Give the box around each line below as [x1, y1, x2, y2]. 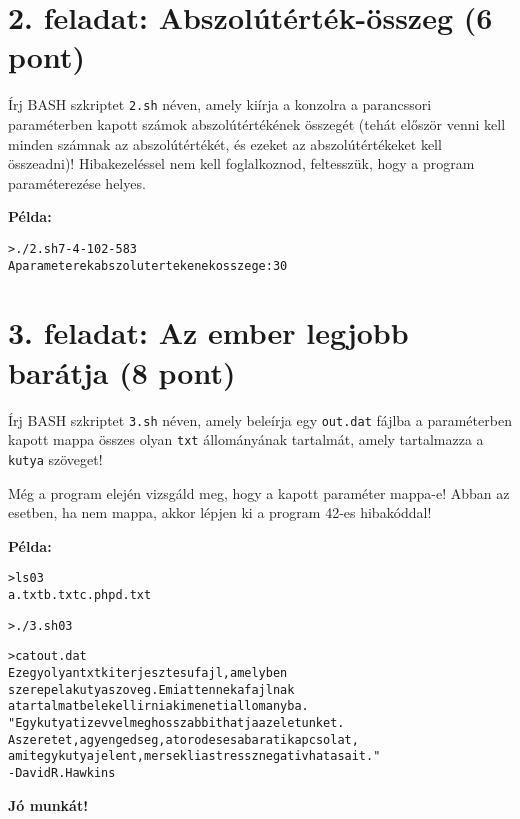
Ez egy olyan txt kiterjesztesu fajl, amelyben [8, 665, 288, 680]
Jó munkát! [8, 794, 89, 815]
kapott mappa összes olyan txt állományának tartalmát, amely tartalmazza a [8, 429, 484, 450]
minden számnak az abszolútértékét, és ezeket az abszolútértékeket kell [8, 133, 442, 154]
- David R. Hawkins [8, 765, 116, 780]
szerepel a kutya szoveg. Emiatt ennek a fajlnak [8, 682, 295, 697]
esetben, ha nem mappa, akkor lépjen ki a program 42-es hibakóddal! [8, 502, 432, 523]
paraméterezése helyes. [8, 172, 146, 193]
